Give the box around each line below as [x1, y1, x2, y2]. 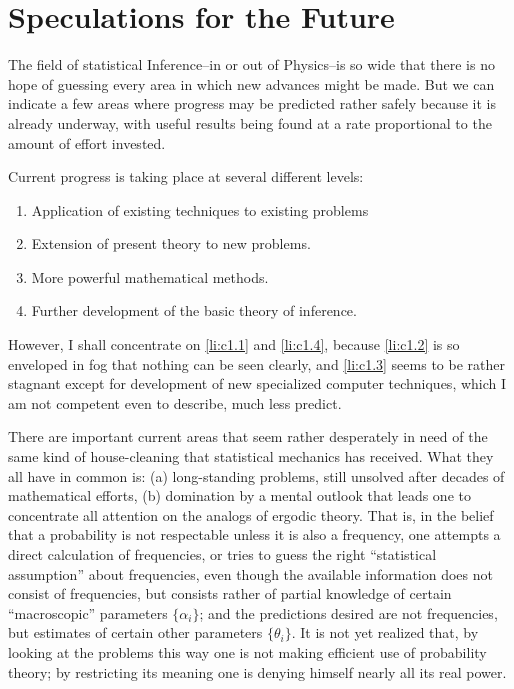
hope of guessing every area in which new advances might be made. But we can [8, 73, 495, 94]
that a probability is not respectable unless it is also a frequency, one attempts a [8, 524, 501, 545]
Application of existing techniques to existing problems [31, 199, 369, 220]
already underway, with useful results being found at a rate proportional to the [8, 112, 492, 133]
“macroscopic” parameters [8, 602, 168, 623]
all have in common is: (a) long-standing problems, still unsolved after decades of [8, 465, 505, 486]
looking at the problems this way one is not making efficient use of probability [8, 641, 487, 662]
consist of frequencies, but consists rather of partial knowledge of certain [8, 583, 452, 604]
